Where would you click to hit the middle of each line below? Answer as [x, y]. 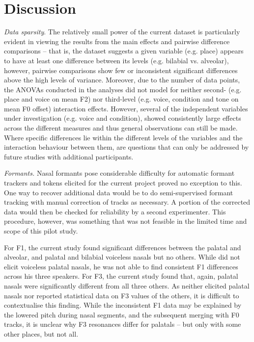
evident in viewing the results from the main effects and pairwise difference [117, 41]
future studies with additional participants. [69, 156]
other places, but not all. [41, 333]
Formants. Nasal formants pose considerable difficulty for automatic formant [119, 173]
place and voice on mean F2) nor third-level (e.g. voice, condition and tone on [121, 99]
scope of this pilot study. [41, 231]
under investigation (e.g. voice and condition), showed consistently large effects [123, 118]
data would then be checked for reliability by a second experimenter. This [115, 211]
